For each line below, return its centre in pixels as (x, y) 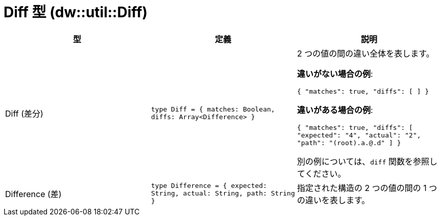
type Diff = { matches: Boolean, (213, 109)
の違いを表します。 (333, 200)
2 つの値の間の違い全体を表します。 (365, 53)
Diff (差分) (24, 113)
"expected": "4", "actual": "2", (359, 135)
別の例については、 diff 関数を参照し (367, 161)
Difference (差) (33, 194)
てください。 (321, 173)
